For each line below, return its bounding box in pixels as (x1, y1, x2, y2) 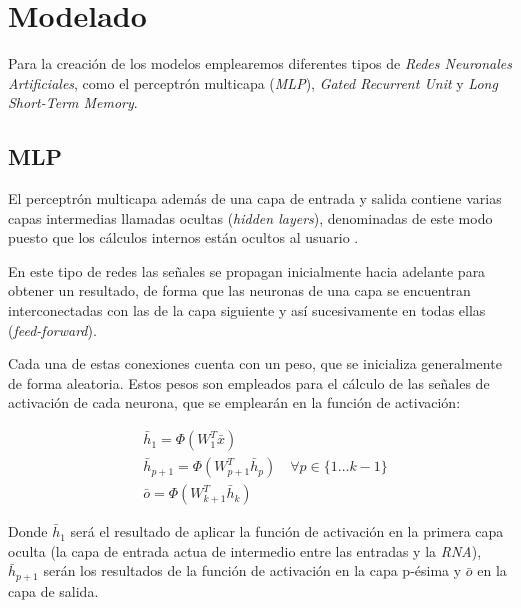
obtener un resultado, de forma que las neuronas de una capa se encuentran (8, 280, 471, 301)
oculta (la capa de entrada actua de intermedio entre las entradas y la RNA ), (8, 540, 482, 561)
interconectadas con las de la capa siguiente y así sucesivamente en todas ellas (8, 300, 486, 321)
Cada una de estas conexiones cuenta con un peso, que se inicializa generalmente (8, 353, 502, 374)
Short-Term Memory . (8, 92, 138, 113)
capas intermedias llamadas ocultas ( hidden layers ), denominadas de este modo (8, 207, 493, 228)
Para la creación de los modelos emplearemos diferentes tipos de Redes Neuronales (8, 53, 512, 74)
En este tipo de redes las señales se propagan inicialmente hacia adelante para (8, 260, 486, 281)
